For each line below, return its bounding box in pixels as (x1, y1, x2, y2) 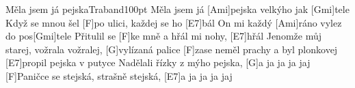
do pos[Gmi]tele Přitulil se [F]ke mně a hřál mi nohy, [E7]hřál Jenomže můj (5, 29, 321, 43)
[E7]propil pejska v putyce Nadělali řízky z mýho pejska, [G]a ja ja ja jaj (5, 55, 311, 70)
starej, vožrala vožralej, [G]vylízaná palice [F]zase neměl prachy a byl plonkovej (5, 42, 338, 56)
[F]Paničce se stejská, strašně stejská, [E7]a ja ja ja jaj (5, 68, 233, 83)
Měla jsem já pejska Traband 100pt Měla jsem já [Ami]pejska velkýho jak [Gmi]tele (5, 2, 350, 16)
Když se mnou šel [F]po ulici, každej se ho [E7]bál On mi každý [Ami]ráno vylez (5, 15, 342, 29)
